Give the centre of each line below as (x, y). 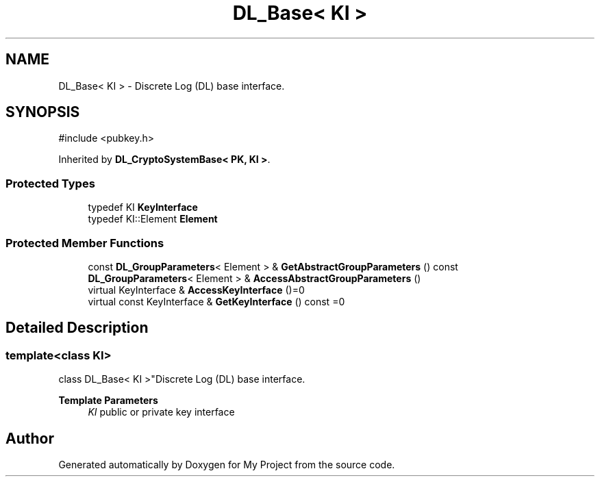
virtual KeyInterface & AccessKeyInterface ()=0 (196, 290)
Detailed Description (77, 328)
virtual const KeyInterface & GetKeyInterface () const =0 (216, 301)
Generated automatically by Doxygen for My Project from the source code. (227, 465)
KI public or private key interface (161, 412)
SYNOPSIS (43, 112)
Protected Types (50, 183)
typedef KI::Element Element (153, 219)
